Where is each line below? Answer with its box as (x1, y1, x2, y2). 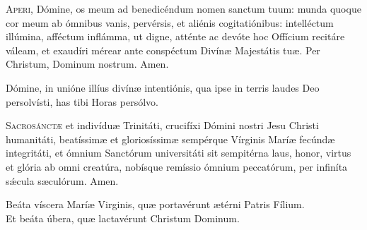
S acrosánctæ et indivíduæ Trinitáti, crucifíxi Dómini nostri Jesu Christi (6, 118, 319, 133)
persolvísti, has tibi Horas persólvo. (6, 94, 158, 109)
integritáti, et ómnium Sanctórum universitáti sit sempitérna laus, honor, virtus (6, 145, 351, 160)
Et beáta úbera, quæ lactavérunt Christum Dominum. (6, 210, 240, 225)
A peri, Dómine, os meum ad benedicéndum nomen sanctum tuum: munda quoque (6, 1, 361, 16)
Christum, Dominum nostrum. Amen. (6, 56, 169, 71)
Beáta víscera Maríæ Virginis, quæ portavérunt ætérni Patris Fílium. (6, 197, 305, 212)
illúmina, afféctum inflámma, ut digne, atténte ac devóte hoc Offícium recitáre (6, 29, 345, 44)
